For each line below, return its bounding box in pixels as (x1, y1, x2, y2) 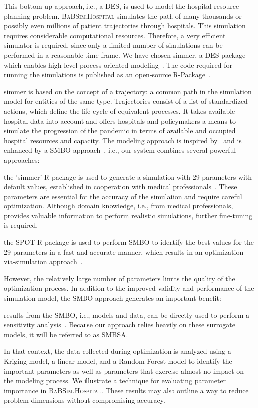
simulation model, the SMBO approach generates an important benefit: (4, 293, 221, 303)
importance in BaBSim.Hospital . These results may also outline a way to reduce (4, 385, 249, 395)
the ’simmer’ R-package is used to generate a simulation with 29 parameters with (4, 171, 252, 182)
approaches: (4, 154, 40, 165)
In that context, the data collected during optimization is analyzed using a (4, 346, 231, 356)
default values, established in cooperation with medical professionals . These (4, 181, 237, 192)
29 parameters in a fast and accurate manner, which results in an (4, 246, 203, 257)
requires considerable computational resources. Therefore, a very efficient (4, 30, 226, 40)
